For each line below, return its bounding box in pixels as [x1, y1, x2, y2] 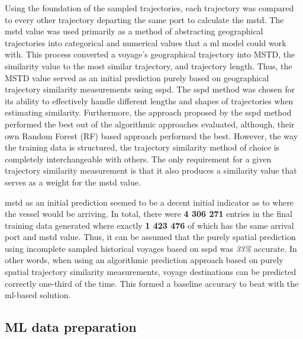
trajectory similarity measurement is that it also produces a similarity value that [5, 164, 297, 177]
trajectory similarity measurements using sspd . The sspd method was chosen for [5, 83, 295, 95]
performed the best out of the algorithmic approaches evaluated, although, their [5, 117, 295, 130]
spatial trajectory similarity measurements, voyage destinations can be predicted [5, 266, 296, 278]
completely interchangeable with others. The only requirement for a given [5, 152, 272, 165]
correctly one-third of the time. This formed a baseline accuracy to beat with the [5, 277, 299, 289]
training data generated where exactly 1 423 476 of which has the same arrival [5, 219, 294, 231]
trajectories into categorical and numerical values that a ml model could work [5, 36, 286, 49]
